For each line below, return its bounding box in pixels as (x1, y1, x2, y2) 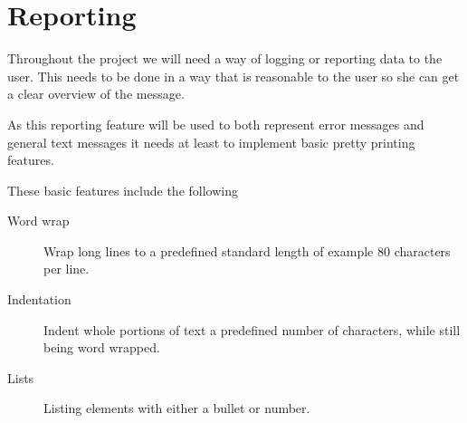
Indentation (7, 290, 71, 309)
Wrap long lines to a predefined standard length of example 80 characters (43, 241, 451, 260)
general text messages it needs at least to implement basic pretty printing (7, 132, 415, 151)
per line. (43, 259, 90, 278)
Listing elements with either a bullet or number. (43, 399, 310, 418)
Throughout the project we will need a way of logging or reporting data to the (7, 49, 443, 68)
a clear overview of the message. (7, 84, 185, 103)
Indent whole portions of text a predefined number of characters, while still (43, 320, 461, 339)
